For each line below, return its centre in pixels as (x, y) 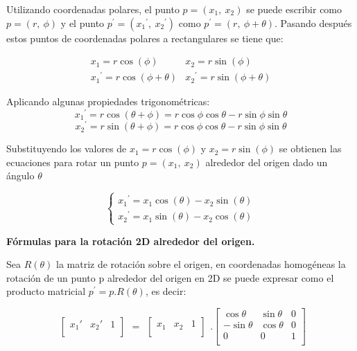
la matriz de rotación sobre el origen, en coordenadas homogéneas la (201, 264)
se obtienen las (310, 148)
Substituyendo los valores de (67, 148)
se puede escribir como (294, 9)
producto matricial (46, 291)
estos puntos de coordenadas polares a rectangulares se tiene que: (145, 38)
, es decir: (166, 291)
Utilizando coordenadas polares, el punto (93, 9)
